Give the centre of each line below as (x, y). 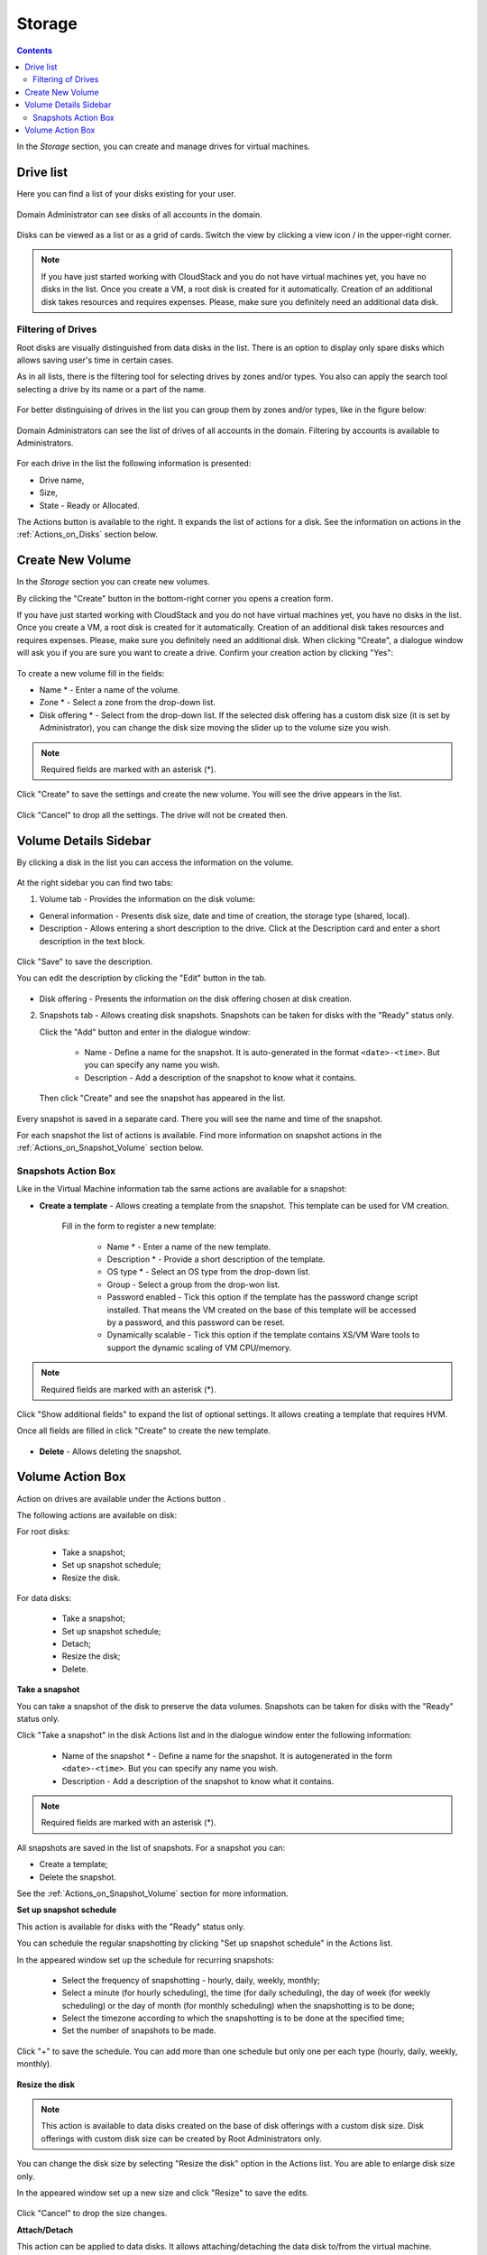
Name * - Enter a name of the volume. (110, 690)
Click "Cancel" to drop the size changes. (92, 2214)
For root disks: (44, 1532)
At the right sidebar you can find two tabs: (95, 883)
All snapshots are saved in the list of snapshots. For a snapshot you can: (151, 1847)
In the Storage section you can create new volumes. (114, 582)
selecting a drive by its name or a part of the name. (111, 389)
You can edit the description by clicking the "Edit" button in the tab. (142, 978)
